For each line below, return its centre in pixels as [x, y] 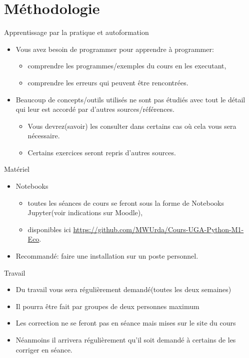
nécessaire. [44, 136]
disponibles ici [49, 229]
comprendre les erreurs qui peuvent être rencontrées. [108, 82]
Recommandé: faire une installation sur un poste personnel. [107, 256]
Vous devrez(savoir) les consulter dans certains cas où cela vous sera [132, 126]
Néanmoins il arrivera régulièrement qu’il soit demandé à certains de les [126, 340]
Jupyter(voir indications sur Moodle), [85, 212]
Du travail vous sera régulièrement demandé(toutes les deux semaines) [123, 289]
